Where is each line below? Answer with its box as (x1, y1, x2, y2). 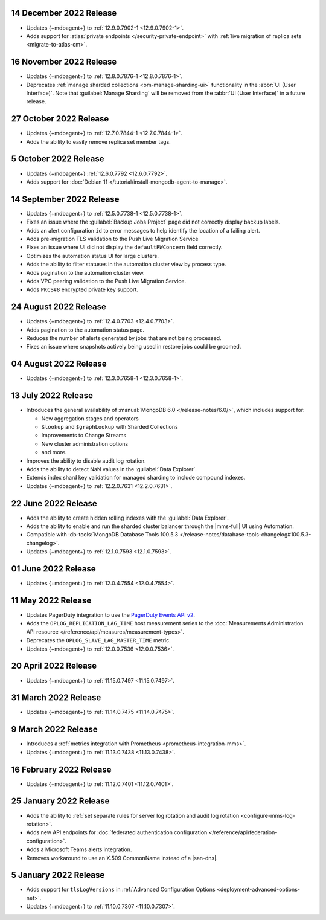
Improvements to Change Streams (41, 432, 127, 439)
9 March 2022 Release (11, 724, 98, 735)
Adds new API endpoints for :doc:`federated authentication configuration (26, 829, 208, 836)
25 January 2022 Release (11, 796, 110, 806)
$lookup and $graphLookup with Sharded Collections (41, 423, 178, 431)
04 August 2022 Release (11, 359, 107, 369)
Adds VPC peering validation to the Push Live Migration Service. (26, 278, 187, 285)
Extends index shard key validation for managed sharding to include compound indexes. (26, 474, 246, 481)
